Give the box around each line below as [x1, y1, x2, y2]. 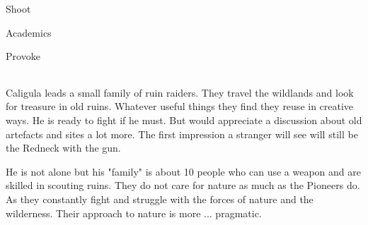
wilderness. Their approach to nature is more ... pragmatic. [6, 205, 262, 220]
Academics [6, 25, 52, 39]
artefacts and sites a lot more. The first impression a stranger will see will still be [6, 126, 358, 141]
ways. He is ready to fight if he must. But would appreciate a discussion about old [6, 112, 362, 127]
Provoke [6, 49, 40, 63]
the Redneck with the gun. [6, 140, 121, 155]
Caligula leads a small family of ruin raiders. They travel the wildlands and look [6, 85, 354, 99]
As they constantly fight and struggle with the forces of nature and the [6, 191, 314, 206]
